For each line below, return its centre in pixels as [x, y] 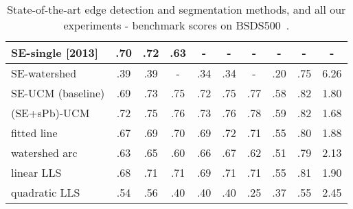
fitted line [34, 133]
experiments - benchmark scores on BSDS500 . [176, 25]
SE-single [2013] [55, 52]
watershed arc [44, 152]
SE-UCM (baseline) [58, 93]
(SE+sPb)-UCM [50, 113]
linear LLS [36, 172]
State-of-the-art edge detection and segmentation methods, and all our [176, 9]
